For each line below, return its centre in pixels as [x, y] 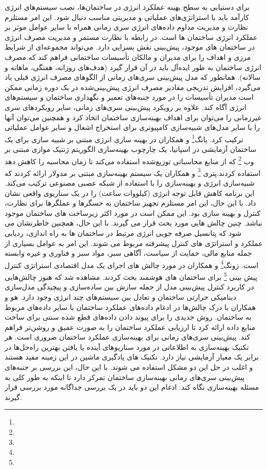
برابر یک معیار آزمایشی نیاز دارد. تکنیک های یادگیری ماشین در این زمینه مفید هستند [132, 357]
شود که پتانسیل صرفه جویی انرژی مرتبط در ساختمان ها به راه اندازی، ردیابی [123, 233]
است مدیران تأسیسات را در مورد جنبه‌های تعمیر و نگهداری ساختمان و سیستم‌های [129, 97]
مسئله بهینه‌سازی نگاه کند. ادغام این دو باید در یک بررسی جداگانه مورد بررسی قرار [132, 387]
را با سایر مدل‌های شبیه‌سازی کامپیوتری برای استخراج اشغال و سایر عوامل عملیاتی [132, 127]
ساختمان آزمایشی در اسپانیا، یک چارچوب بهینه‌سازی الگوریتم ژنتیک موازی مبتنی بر [131, 149]
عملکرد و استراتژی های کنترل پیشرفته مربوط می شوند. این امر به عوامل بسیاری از [134, 243]
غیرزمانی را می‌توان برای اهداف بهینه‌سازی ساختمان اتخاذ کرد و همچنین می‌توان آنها [133, 117]
